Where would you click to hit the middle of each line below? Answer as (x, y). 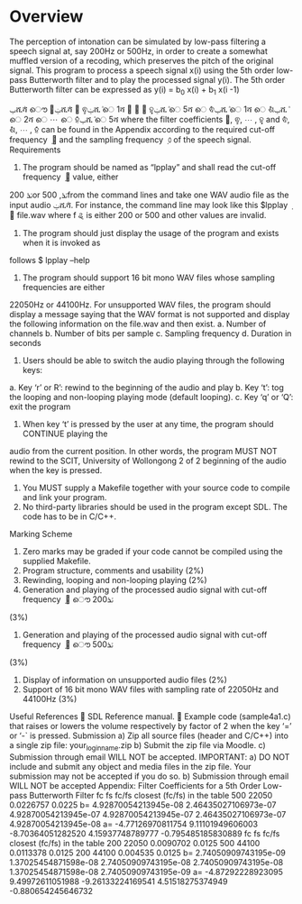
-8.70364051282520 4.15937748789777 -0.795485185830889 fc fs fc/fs (145, 833)
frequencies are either (64, 287)
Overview (46, 17)
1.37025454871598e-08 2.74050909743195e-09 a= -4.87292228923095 (146, 872)
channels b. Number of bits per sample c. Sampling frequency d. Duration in (151, 333)
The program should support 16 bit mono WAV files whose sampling (148, 278)
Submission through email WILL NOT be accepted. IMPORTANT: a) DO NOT (150, 757)
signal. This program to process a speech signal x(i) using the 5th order (142, 70)
